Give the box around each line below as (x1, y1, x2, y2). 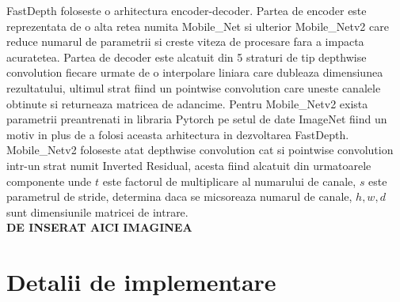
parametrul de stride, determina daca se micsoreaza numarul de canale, (6, 188, 352, 205)
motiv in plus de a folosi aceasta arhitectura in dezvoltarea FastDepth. (6, 126, 349, 142)
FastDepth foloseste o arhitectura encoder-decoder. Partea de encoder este (6, 2, 367, 18)
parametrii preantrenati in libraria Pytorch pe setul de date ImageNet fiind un (6, 111, 387, 127)
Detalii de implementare (6, 266, 276, 298)
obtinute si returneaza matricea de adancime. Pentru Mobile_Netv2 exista (6, 95, 368, 111)
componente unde (6, 172, 92, 189)
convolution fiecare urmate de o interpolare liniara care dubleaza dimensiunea (6, 64, 383, 81)
